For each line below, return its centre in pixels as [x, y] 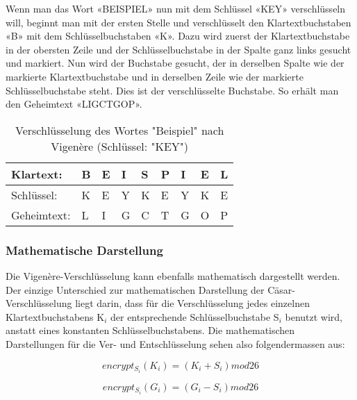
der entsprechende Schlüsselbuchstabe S [194, 316]
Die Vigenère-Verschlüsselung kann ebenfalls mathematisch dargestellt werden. [173, 275]
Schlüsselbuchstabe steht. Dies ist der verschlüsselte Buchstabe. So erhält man [172, 90]
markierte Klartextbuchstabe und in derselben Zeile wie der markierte [155, 76]
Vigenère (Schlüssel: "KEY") [120, 146]
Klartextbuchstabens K [55, 316]
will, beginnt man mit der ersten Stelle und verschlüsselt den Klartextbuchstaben [178, 22]
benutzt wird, [314, 316]
